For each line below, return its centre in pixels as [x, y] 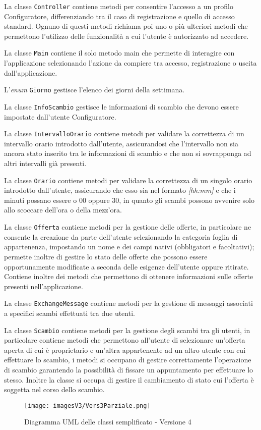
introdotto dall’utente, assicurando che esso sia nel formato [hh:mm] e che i [120, 190]
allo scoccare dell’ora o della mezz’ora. [63, 210]
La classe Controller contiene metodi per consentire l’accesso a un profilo [119, 6]
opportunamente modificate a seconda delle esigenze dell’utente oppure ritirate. [126, 266]
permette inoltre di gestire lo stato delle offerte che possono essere [106, 256]
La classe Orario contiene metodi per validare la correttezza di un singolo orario [128, 180]
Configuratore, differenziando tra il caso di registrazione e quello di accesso [119, 16]
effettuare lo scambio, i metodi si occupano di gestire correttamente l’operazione [128, 360]
